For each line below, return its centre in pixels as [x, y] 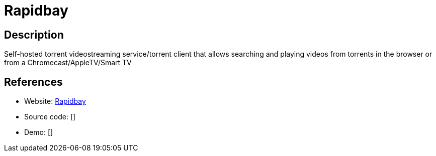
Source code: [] [50, 117]
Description [34, 35]
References [33, 82]
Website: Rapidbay [55, 101]
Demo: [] [39, 132]
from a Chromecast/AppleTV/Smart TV [68, 63]
